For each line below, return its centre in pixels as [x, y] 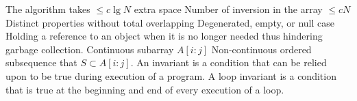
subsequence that [41, 62]
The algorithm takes [48, 9]
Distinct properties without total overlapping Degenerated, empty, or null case [170, 22]
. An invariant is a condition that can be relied [229, 62]
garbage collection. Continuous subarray [90, 49]
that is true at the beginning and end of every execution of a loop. [145, 89]
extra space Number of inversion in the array [228, 9]
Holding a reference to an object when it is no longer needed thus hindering [164, 36]
